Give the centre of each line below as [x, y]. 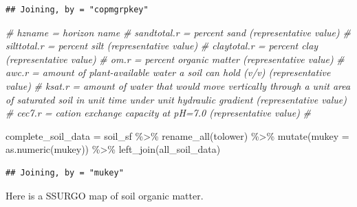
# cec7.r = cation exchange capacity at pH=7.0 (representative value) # [158, 113]
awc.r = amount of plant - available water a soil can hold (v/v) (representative [168, 72]
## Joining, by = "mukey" [65, 172]
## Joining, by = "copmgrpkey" [77, 10]
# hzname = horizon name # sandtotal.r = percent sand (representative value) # [178, 32]
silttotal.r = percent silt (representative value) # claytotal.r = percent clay [162, 46]
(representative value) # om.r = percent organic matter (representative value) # [175, 59]
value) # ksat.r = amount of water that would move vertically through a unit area [178, 85]
